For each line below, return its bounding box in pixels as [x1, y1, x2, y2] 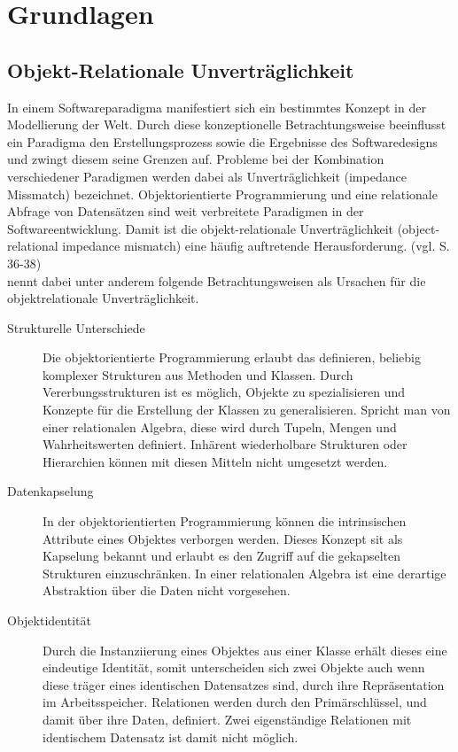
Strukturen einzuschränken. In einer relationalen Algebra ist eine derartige [43, 563, 446, 582]
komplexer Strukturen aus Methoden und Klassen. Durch [43, 365, 353, 384]
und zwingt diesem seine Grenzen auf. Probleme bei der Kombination [7, 150, 384, 168]
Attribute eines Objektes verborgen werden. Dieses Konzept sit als [43, 529, 403, 547]
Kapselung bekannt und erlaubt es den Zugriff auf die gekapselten [43, 547, 401, 565]
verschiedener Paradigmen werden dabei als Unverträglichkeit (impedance [7, 167, 407, 185]
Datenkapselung [7, 482, 94, 500]
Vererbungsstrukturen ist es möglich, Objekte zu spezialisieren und [43, 383, 406, 401]
